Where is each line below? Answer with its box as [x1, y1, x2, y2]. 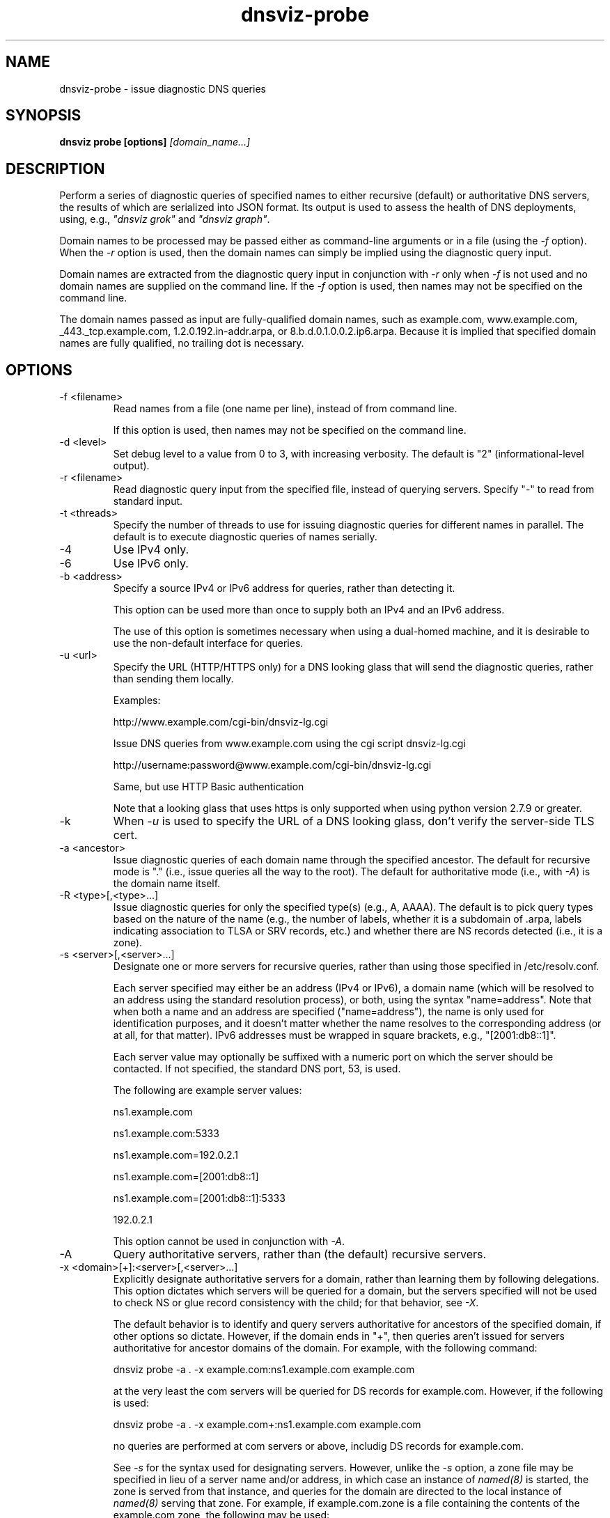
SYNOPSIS [6, 107, 81, 125]
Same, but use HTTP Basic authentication [113, 781, 304, 793]
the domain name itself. [113, 877, 221, 890]
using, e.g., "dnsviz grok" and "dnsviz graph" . [59, 213, 270, 226]
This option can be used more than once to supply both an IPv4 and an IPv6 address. [113, 604, 505, 616]
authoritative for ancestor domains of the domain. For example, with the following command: [113, 1342, 538, 1354]
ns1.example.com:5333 [113, 1127, 219, 1140]
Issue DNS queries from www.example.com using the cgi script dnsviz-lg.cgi [113, 737, 466, 750]
